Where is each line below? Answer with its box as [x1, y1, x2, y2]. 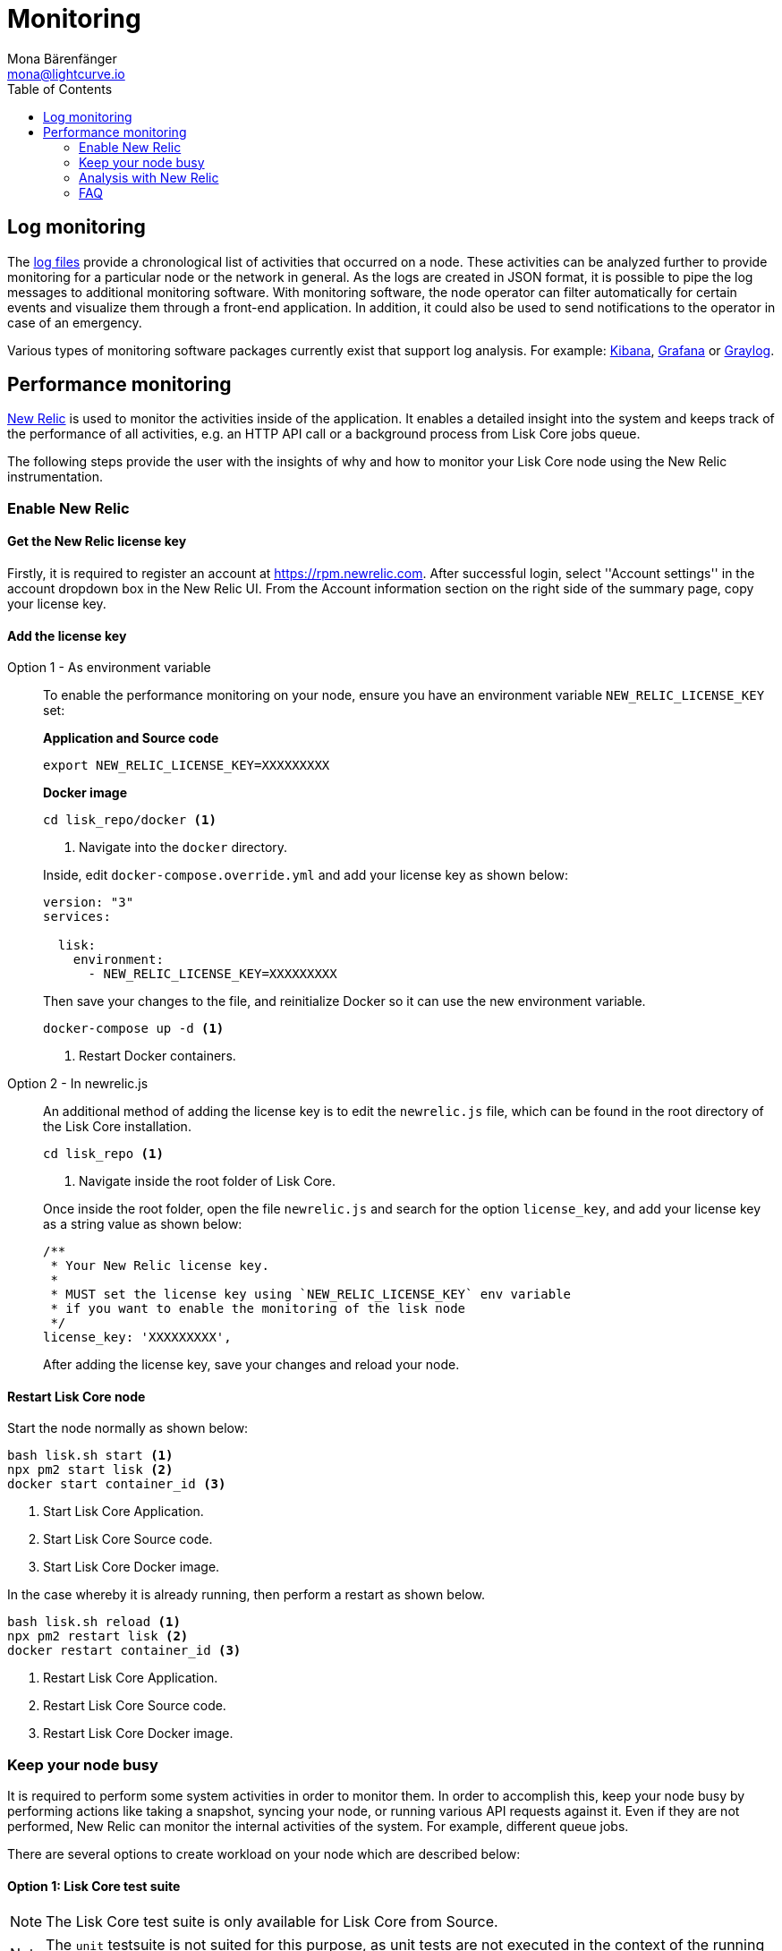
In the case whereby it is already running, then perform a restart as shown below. [7, 1587, 486, 1603]
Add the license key [7, 627, 127, 643]
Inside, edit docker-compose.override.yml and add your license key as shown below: [43, 867, 568, 883]
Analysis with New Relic [79, 169, 219, 185]
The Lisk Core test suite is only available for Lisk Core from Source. [46, 1913, 498, 1931]
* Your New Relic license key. [50, 1258, 269, 1274]
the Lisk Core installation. [43, 1119, 191, 1135]
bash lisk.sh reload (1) [7, 1614, 181, 1630]
